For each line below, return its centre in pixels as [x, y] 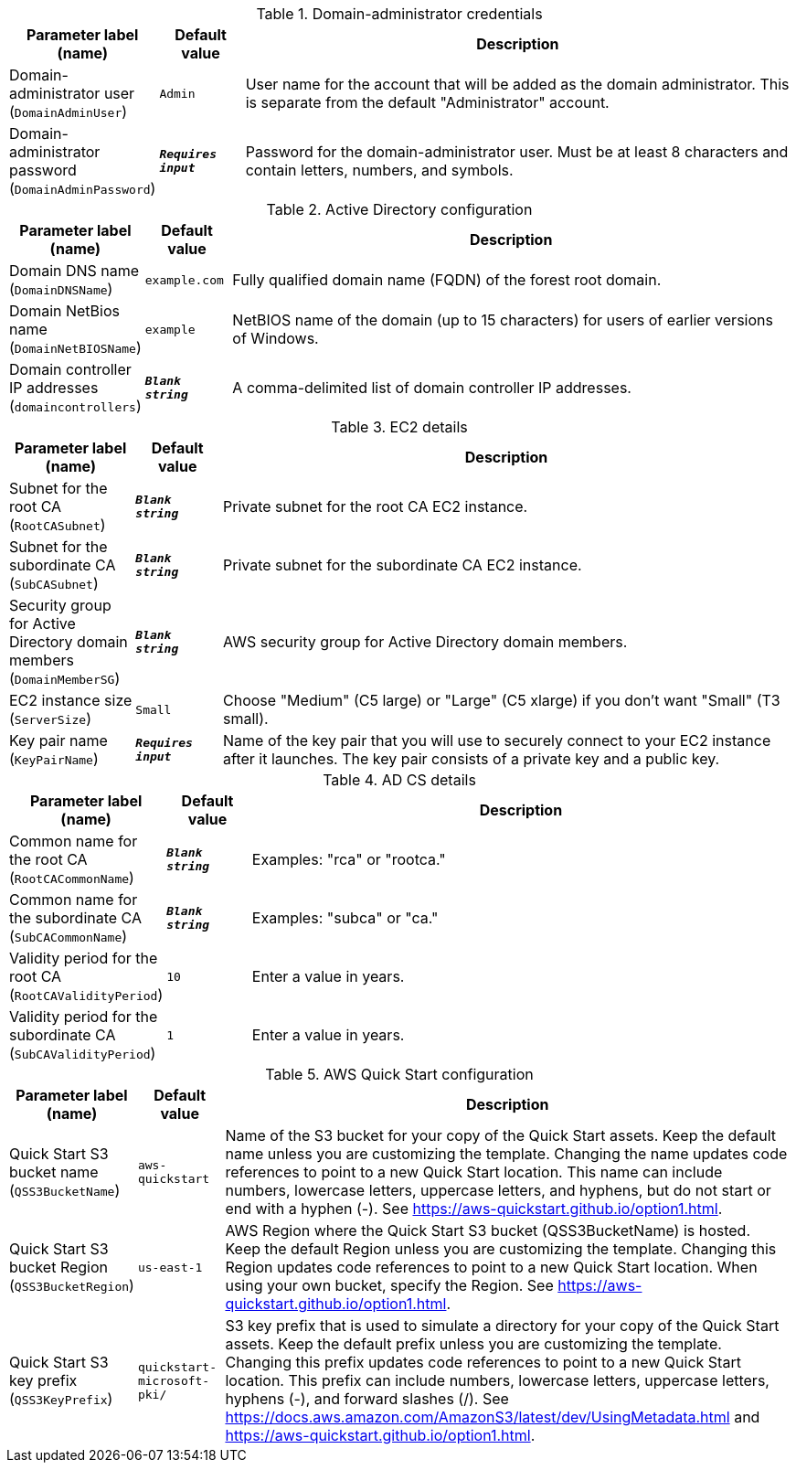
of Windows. [276, 338]
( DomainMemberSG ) [65, 678]
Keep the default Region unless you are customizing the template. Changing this [501, 1249]
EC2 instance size [71, 700]
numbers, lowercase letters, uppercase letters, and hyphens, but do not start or [498, 1190]
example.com [184, 280]
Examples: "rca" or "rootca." [349, 859]
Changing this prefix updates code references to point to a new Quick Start [483, 1362]
